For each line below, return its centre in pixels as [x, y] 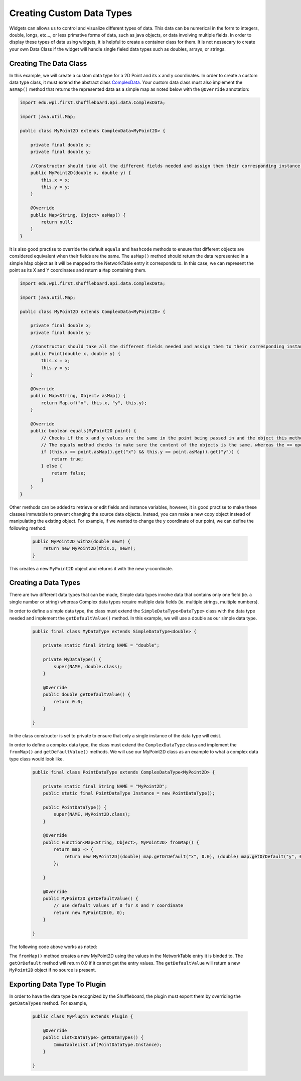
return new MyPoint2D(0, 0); [89, 912]
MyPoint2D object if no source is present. [53, 970]
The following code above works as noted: [53, 947]
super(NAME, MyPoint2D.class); [92, 814]
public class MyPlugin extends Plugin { [83, 1017]
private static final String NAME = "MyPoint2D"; [105, 786]
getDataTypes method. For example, [48, 1003]
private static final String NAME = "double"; [101, 645]
